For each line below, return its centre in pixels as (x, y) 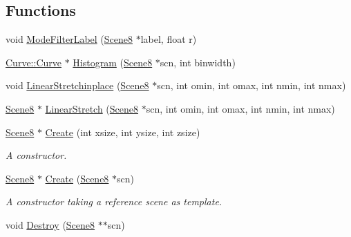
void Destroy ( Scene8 (50, 224)
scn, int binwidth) (198, 62)
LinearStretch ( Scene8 (92, 108)
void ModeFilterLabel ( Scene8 (69, 39)
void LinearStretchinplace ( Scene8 (77, 85)
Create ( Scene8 (77, 178)
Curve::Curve (34, 62)
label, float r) (169, 39)
